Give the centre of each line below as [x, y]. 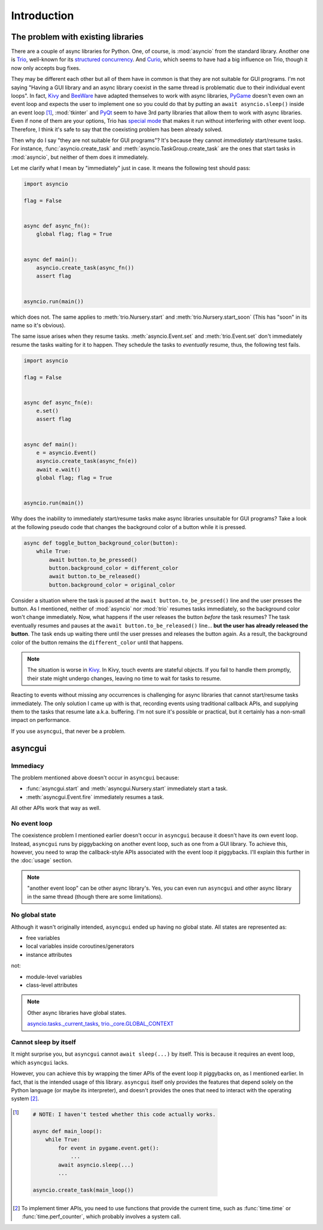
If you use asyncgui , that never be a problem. [68, 731]
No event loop [32, 823]
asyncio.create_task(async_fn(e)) [87, 461]
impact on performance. [41, 720]
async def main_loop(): [68, 1131]
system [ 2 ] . [25, 1099]
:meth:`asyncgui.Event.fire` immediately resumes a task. [95, 797]
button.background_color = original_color [112, 585]
